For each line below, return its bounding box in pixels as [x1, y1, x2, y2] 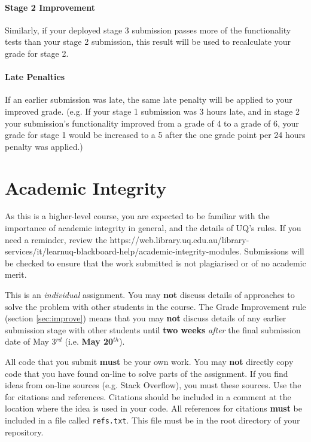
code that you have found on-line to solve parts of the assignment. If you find [5, 367, 288, 379]
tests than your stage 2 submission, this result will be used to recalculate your [5, 35, 291, 48]
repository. [5, 425, 44, 438]
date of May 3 [5, 335, 56, 348]
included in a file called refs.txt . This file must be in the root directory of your [5, 413, 300, 426]
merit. [5, 268, 27, 281]
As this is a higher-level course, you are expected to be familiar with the [5, 210, 270, 222]
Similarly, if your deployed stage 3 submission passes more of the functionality [5, 23, 291, 36]
